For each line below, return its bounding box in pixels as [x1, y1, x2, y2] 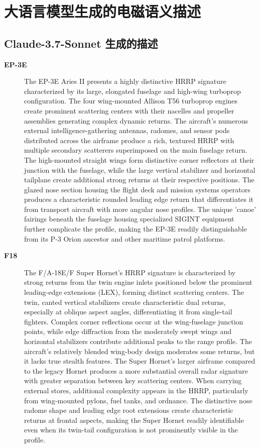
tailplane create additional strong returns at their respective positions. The [24, 174, 254, 185]
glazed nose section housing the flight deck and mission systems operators [24, 184, 250, 194]
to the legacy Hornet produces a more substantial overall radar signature [24, 365, 248, 376]
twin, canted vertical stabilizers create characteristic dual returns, [24, 296, 226, 307]
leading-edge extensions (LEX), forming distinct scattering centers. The [24, 287, 244, 297]
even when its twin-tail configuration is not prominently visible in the [24, 424, 238, 435]
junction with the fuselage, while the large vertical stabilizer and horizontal [24, 164, 255, 175]
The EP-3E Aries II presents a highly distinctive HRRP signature [24, 76, 226, 86]
